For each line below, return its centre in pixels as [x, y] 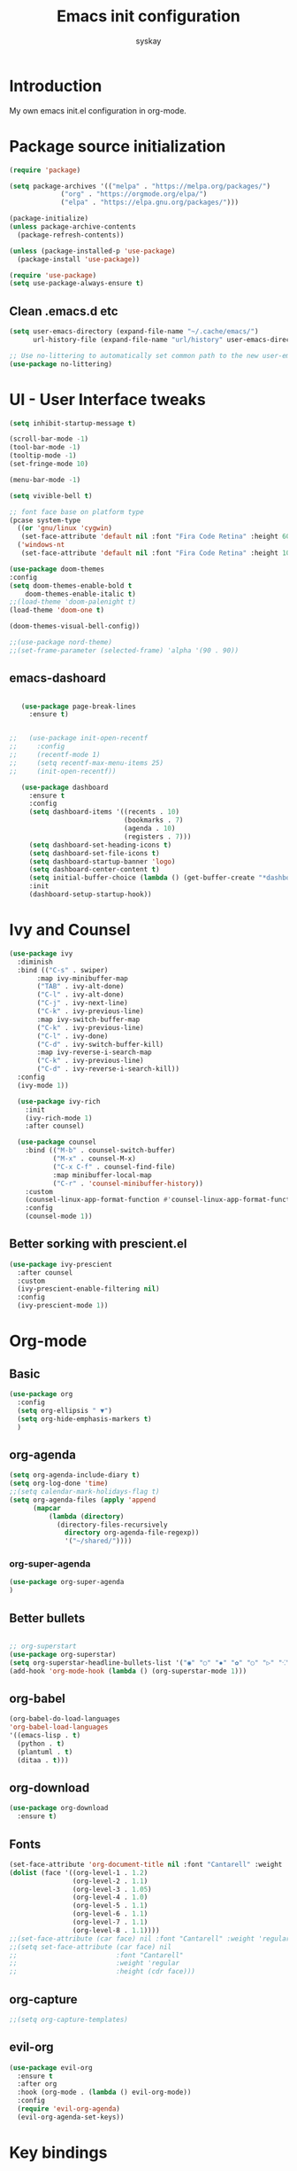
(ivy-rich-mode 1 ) [59, 1118]
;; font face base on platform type [76, 512]
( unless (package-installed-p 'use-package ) [92, 251]
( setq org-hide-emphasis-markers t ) [84, 1419]
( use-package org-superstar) [63, 1654]
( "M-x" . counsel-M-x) [95, 1159]
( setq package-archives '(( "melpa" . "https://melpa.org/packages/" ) [140, 186]
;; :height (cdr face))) [103, 1972]
